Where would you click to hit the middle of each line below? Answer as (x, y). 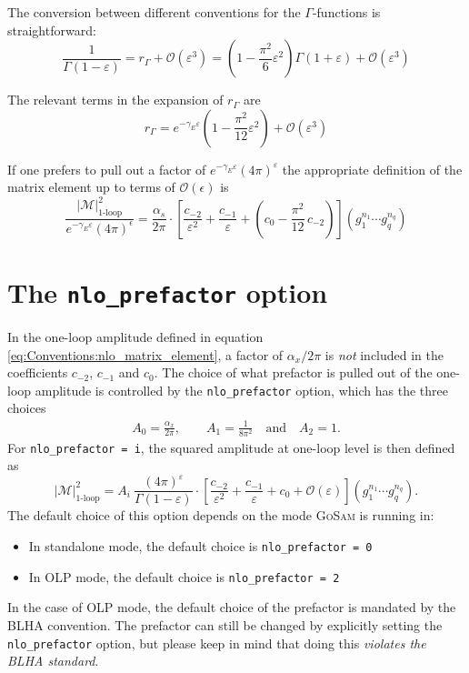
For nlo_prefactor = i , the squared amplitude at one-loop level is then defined (231, 447)
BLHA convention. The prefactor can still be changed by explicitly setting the (225, 624)
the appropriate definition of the (372, 169)
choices (27, 408)
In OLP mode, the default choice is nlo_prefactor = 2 (184, 576)
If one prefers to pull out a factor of (107, 169)
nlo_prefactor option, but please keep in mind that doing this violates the (217, 643)
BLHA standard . (53, 661)
